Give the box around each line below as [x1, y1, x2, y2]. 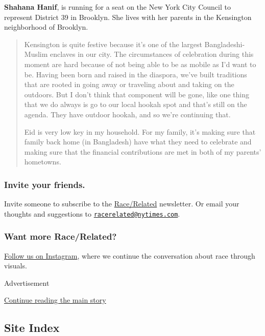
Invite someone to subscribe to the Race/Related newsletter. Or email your [4, 198, 239, 209]
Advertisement [4, 277, 50, 288]
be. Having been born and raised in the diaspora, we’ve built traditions [24, 69, 247, 79]
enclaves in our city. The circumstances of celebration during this [50, 49, 254, 59]
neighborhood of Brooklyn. [4, 22, 88, 32]
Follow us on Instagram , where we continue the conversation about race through [4, 250, 255, 261]
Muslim [24, 49, 48, 59]
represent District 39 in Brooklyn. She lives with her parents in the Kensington [4, 11, 252, 22]
